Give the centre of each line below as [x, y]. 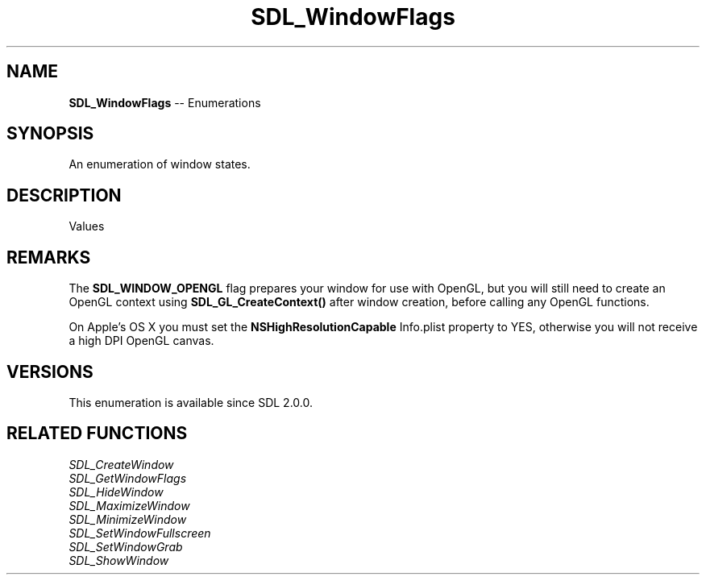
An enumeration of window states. [160, 164]
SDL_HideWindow [116, 492]
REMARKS [49, 257]
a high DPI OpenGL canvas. [141, 341]
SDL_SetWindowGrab [126, 546]
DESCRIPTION [64, 195]
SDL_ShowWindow [119, 560]
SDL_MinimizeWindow [128, 519]
